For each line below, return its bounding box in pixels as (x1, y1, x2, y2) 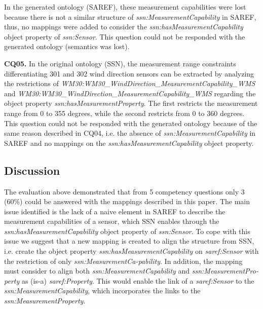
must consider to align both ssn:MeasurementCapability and (4, 265, 190, 276)
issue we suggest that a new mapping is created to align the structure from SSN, (4, 236, 254, 246)
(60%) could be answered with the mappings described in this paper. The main (4, 196, 250, 207)
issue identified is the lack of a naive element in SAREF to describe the (4, 206, 226, 216)
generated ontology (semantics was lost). (4, 41, 130, 52)
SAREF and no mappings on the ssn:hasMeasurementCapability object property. (4, 137, 254, 148)
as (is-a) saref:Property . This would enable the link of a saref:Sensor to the (21, 275, 254, 286)
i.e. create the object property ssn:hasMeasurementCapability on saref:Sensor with (4, 246, 259, 256)
